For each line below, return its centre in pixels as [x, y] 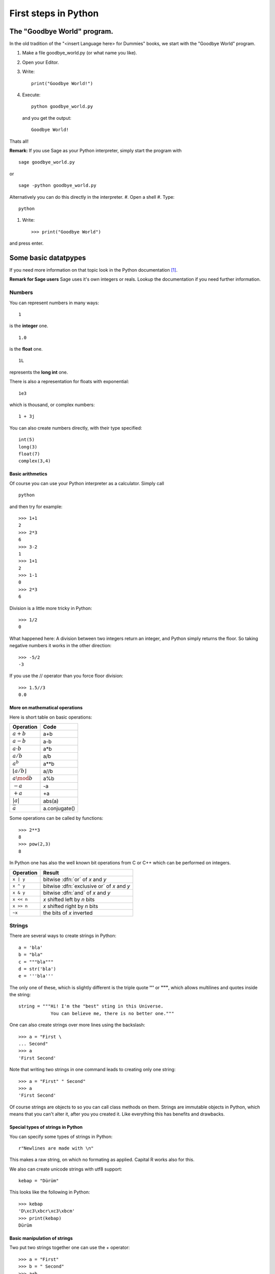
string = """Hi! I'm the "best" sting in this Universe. [91, 1006]
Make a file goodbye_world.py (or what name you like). [80, 53]
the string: [20, 995]
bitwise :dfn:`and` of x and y [77, 893]
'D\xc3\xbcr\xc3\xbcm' [47, 1211]
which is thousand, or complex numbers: [52, 405]
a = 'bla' [31, 947]
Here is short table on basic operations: [51, 717]
